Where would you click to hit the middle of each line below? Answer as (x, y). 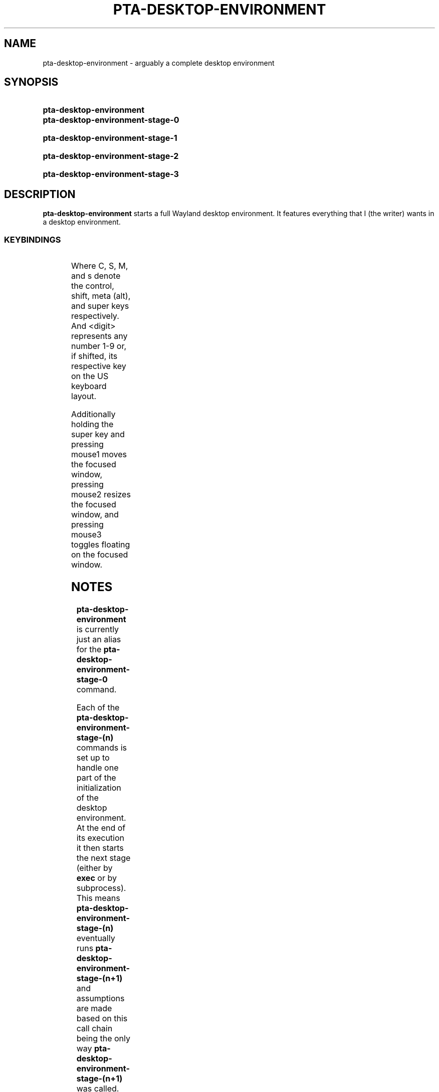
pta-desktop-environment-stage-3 (111, 174)
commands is (101, 747)
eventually (96, 938)
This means (98, 898)
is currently (98, 629)
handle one (97, 767)
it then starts (100, 848)
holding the (92, 424)
